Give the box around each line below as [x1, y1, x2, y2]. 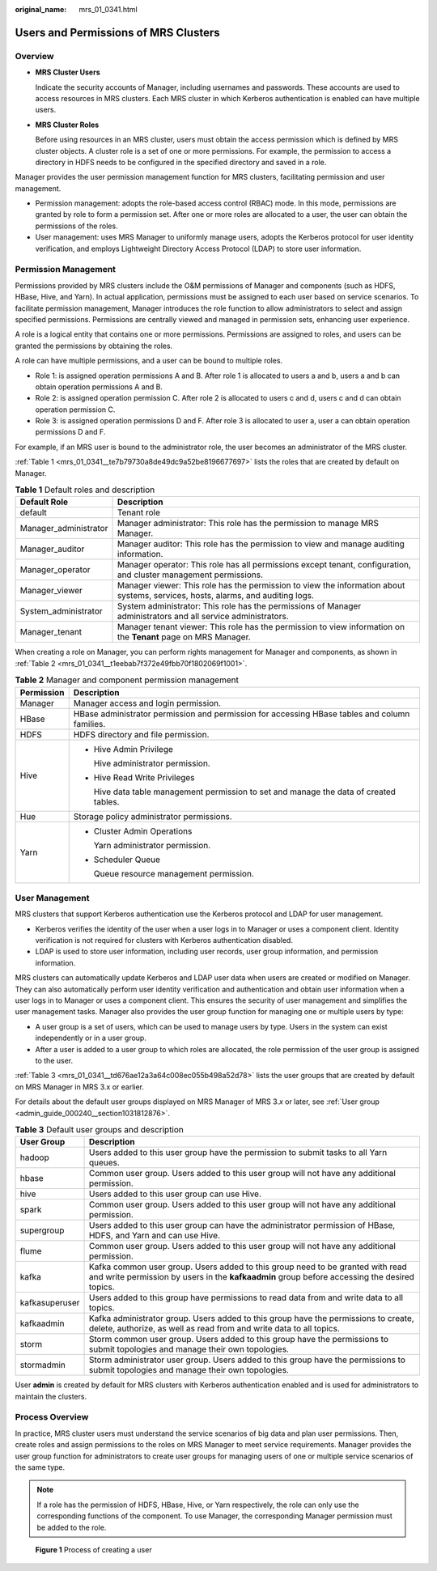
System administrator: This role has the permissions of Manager [117, 601, 362, 612]
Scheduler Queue [93, 854, 161, 865]
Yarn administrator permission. [93, 839, 211, 851]
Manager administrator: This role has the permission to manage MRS [117, 518, 380, 529]
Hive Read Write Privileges [93, 771, 195, 783]
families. [73, 718, 106, 729]
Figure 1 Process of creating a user [35, 1544, 153, 1554]
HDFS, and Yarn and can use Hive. [88, 1230, 220, 1242]
